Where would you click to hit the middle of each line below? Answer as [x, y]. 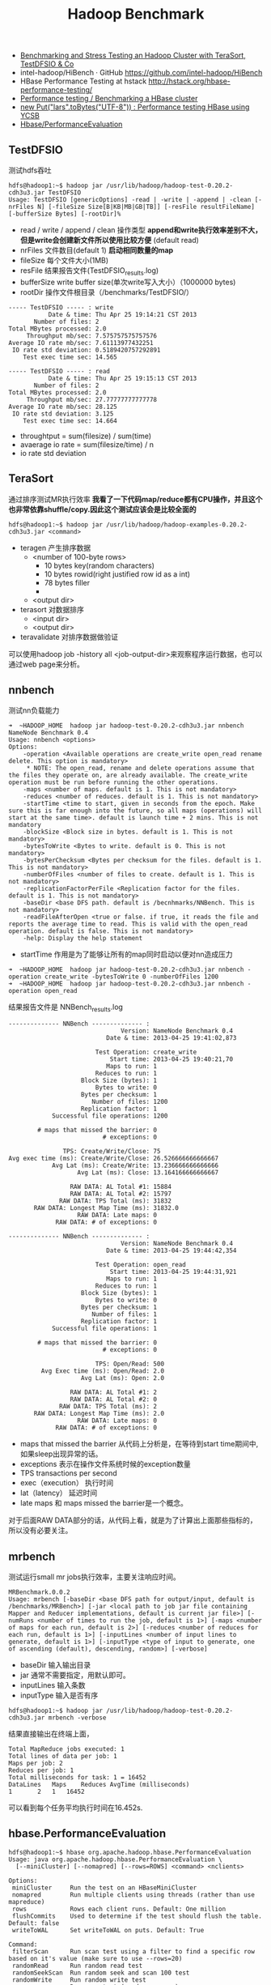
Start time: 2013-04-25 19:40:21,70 [171, 1059]
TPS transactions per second [68, 1473]
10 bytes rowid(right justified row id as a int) [117, 574]
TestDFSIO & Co [47, 64]
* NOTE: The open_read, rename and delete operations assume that [140, 769]
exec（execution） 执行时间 [67, 1483]
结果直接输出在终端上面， [51, 1734]
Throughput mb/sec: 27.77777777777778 [92, 399]
